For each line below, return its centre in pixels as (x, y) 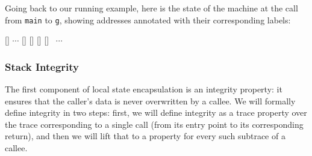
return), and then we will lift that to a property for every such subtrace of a (145, 136)
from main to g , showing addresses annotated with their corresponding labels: (148, 19)
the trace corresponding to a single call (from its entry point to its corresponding (154, 124)
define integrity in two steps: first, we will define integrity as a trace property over (156, 112)
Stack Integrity (42, 66)
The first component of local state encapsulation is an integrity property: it (144, 89)
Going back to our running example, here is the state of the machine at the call (151, 8)
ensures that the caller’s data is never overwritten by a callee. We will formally (150, 100)
